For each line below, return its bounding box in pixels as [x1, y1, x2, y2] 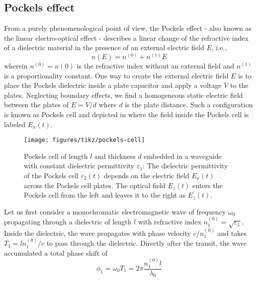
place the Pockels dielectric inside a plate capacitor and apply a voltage [4, 80, 222, 90]
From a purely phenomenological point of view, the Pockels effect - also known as [4, 23, 252, 33]
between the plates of [4, 99, 69, 110]
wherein [4, 61, 28, 70]
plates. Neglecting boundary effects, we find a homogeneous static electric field [4, 89, 243, 100]
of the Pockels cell [24, 170, 79, 180]
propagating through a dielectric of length [4, 216, 132, 227]
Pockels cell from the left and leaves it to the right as [24, 190, 186, 200]
